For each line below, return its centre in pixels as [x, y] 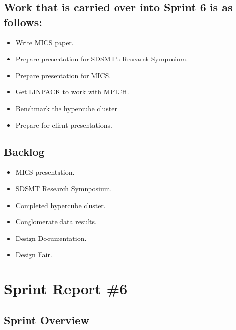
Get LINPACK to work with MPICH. [72, 92]
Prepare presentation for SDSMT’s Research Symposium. [102, 59]
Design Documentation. [51, 238]
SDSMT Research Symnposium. [64, 188]
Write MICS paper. [44, 42]
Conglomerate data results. [56, 222]
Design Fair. [34, 255]
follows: [23, 21]
